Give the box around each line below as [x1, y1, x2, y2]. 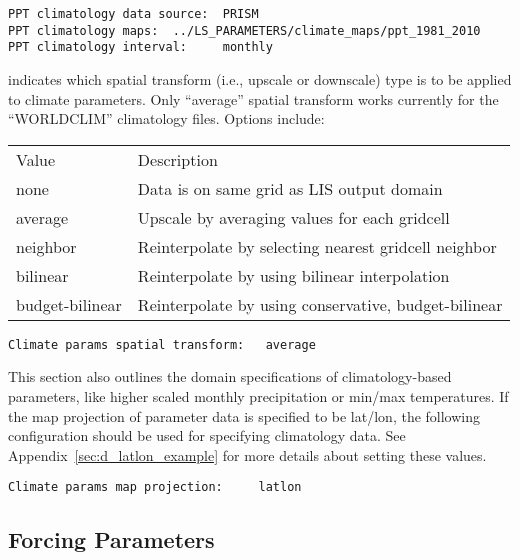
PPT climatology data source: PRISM [8, 7, 259, 21]
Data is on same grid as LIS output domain [137, 176, 443, 200]
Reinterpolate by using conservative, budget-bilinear [137, 292, 503, 316]
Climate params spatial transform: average [8, 337, 316, 352]
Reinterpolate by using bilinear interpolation [137, 263, 450, 287]
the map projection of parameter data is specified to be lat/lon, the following [8, 405, 481, 426]
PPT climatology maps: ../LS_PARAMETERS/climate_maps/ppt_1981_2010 [8, 23, 481, 38]
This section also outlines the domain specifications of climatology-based [8, 366, 452, 387]
